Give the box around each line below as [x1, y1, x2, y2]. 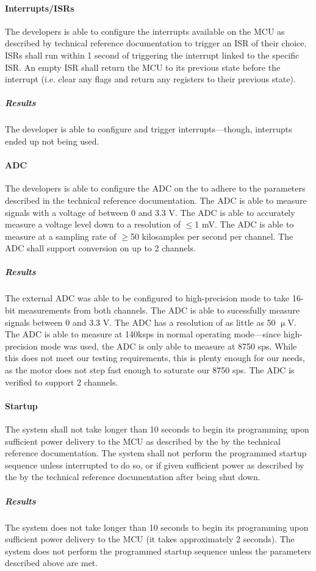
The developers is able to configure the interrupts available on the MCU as [5, 24, 285, 37]
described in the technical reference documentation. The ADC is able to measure [5, 193, 307, 206]
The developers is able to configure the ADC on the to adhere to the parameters [5, 182, 306, 195]
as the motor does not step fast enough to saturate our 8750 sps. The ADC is [5, 364, 295, 376]
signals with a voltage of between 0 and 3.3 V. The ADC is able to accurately [5, 206, 295, 218]
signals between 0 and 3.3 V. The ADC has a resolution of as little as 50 [5, 315, 276, 328]
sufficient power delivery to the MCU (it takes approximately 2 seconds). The [5, 533, 295, 545]
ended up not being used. [5, 134, 99, 147]
